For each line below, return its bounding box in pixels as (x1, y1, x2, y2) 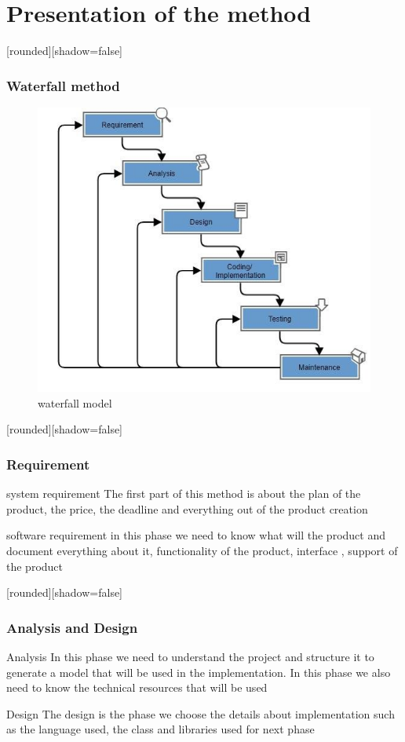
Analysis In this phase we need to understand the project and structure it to (6, 648, 374, 664)
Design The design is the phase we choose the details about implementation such (6, 705, 395, 722)
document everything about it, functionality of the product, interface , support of (6, 542, 398, 558)
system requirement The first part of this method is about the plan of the (6, 485, 361, 502)
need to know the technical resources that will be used (6, 679, 268, 696)
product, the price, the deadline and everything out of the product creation (6, 500, 368, 517)
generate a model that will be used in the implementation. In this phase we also (6, 663, 391, 680)
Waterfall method (6, 75, 120, 95)
